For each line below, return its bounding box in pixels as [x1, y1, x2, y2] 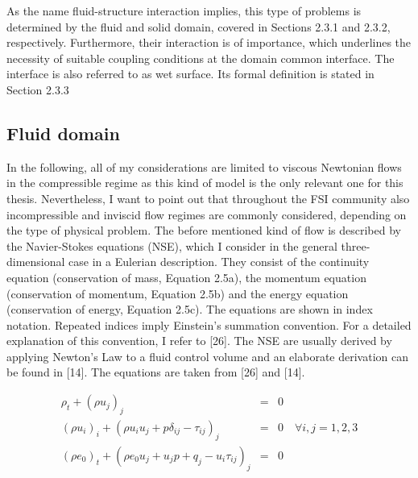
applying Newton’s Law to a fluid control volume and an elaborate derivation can [6, 347, 408, 364]
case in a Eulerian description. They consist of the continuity [68, 253, 370, 270]
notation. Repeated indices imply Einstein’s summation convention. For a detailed [6, 316, 412, 333]
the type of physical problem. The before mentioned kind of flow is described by [6, 222, 401, 239]
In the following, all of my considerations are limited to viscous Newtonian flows [6, 158, 402, 175]
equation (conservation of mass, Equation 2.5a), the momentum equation [6, 268, 366, 285]
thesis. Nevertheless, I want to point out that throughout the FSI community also [6, 189, 410, 206]
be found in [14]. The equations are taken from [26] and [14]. [6, 364, 305, 380]
